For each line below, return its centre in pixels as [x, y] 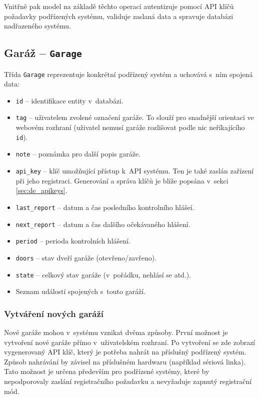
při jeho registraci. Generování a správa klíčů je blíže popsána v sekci [122, 180]
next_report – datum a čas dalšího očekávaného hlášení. [103, 224]
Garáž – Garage [43, 53]
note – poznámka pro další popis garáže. [78, 154]
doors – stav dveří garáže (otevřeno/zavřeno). [86, 257]
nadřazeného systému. [37, 26]
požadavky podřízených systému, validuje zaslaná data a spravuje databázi [119, 16]
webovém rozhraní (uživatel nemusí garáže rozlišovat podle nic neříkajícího [130, 127]
